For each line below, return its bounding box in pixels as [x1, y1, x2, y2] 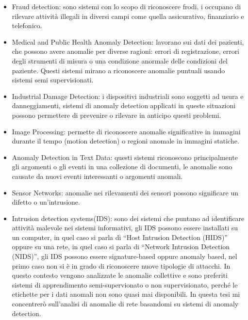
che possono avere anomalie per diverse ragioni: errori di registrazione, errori [12, 46, 240, 56]
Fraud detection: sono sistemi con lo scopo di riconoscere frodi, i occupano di [12, 1, 241, 11]
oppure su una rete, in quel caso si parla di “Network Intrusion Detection [12, 241, 230, 252]
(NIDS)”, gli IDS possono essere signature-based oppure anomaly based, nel [12, 251, 237, 261]
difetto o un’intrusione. [12, 197, 80, 207]
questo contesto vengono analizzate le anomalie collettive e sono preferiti [12, 270, 228, 280]
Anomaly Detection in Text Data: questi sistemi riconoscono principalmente [12, 152, 238, 162]
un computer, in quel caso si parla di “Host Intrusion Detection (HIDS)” [12, 232, 228, 242]
